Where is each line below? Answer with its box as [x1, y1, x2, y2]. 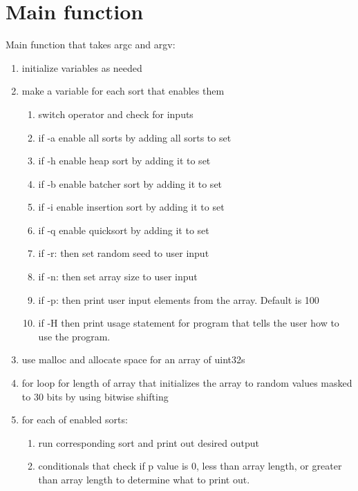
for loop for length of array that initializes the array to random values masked [21, 376, 352, 390]
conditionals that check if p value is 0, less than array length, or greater [38, 459, 342, 473]
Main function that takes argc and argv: [6, 37, 176, 52]
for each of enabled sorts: [21, 412, 128, 427]
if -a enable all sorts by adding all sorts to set [38, 130, 232, 144]
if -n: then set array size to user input [38, 269, 198, 284]
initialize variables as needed [21, 60, 142, 75]
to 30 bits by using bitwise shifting [21, 389, 169, 403]
